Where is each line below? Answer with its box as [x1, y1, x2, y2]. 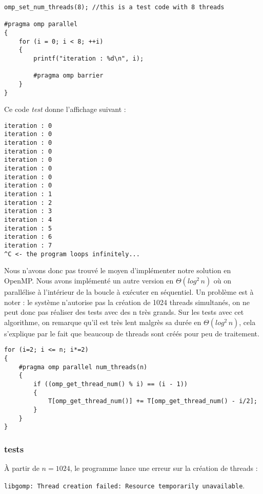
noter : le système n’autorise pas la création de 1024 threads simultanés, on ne [4, 296, 250, 307]
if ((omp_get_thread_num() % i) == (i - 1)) [33, 380, 188, 388]
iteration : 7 [4, 242, 52, 249]
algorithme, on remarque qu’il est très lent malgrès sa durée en [4, 316, 201, 327]
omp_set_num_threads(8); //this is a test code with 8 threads [4, 4, 225, 11]
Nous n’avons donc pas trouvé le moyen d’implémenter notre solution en [4, 265, 231, 276]
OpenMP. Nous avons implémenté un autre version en [4, 275, 174, 286]
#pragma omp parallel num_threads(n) [18, 363, 148, 371]
